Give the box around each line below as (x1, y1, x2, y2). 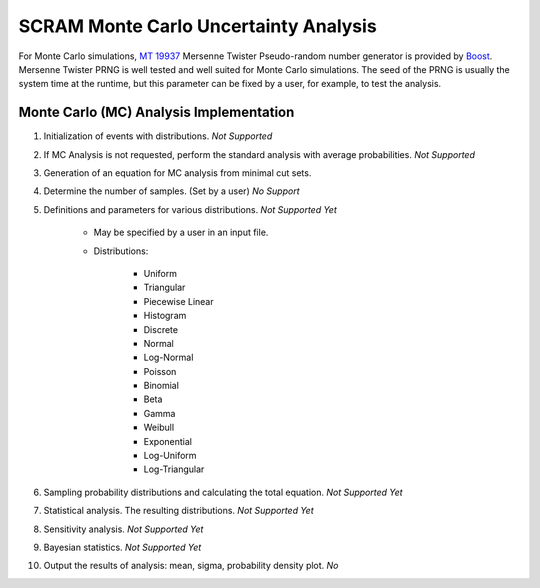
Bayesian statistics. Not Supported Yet (43, 541, 202, 553)
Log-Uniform (143, 450, 197, 462)
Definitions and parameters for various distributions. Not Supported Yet (43, 203, 337, 215)
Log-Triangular (143, 463, 205, 475)
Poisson (143, 365, 177, 377)
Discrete (143, 323, 179, 335)
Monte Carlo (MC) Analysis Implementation (18, 104, 295, 121)
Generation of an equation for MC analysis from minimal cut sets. (43, 167, 312, 179)
